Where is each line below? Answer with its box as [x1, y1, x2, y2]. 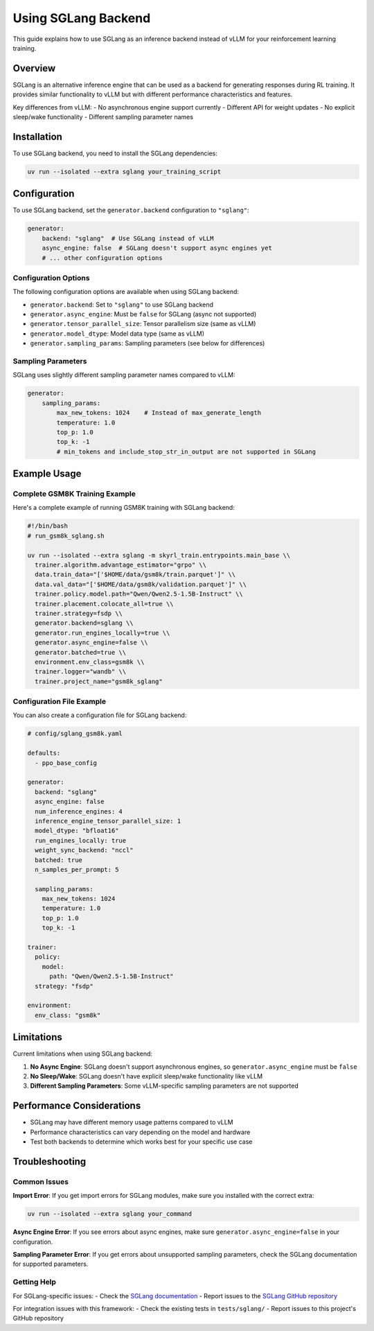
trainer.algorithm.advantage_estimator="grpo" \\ [35, 561, 207, 569]
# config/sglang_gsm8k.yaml [27, 730, 123, 738]
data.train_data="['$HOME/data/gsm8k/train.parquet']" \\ [35, 571, 236, 578]
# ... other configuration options [42, 254, 163, 261]
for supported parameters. [12, 1260, 89, 1269]
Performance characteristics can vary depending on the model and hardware [30, 1128, 251, 1136]
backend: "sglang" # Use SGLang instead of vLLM [42, 234, 214, 242]
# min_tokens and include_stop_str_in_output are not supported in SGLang [56, 447, 317, 456]
